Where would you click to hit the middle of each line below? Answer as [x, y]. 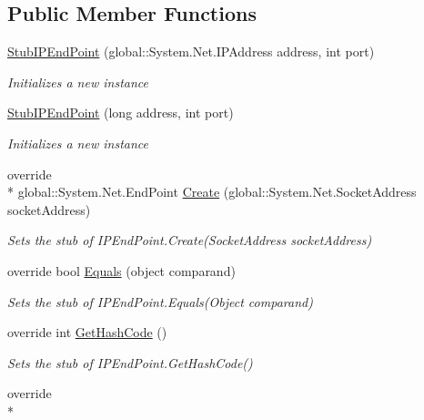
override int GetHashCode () [87, 332]
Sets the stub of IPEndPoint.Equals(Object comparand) [160, 301]
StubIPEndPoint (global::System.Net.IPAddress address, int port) [191, 51]
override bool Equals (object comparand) [121, 270]
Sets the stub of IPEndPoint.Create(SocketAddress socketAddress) [190, 240]
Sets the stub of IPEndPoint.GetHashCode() [130, 362]
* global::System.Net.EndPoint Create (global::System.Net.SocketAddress [212, 192]
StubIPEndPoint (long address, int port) [121, 113]
